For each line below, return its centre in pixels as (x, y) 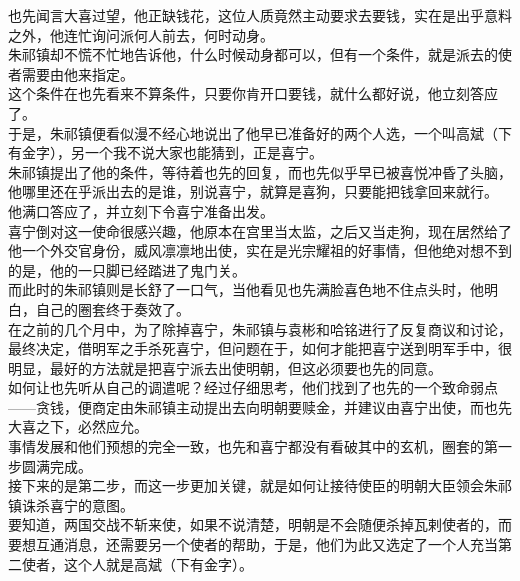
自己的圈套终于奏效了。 (112, 308)
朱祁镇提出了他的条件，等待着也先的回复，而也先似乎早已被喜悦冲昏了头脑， (260, 171)
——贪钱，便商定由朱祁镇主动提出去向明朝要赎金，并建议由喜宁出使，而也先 (260, 406)
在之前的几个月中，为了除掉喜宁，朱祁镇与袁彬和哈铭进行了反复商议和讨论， (260, 328)
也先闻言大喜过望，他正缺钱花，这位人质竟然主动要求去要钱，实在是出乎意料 (260, 15)
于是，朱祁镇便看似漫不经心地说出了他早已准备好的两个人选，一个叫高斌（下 (260, 132)
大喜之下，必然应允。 (78, 426)
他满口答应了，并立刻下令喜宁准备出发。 (141, 210)
